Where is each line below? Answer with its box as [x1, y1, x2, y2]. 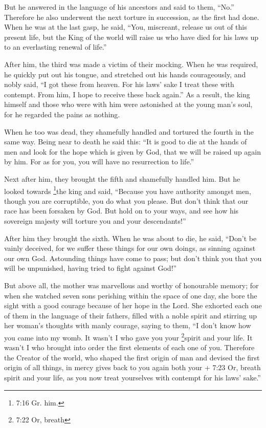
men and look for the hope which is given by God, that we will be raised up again [4, 146, 261, 157]
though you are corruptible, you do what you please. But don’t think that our [4, 195, 249, 206]
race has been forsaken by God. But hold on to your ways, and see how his [4, 205, 239, 216]
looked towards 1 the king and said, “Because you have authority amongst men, [4, 184, 251, 196]
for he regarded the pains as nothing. [4, 109, 120, 119]
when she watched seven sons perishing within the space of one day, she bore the [4, 290, 257, 301]
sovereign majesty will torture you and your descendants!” [4, 215, 186, 226]
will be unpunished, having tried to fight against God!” [4, 263, 177, 273]
